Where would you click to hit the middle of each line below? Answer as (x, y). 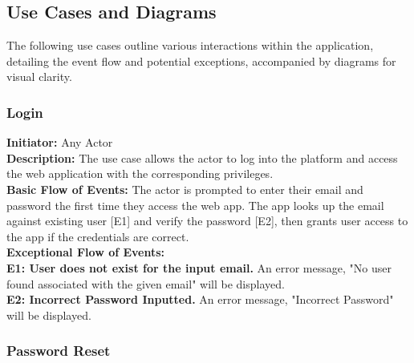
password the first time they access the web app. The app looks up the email (195, 205)
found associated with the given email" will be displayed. (146, 283)
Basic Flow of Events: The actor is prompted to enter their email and (185, 189)
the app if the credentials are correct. (98, 236)
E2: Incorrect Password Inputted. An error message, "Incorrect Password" (200, 299)
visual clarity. (39, 77)
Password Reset (59, 351)
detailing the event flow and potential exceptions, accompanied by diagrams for (201, 60)
